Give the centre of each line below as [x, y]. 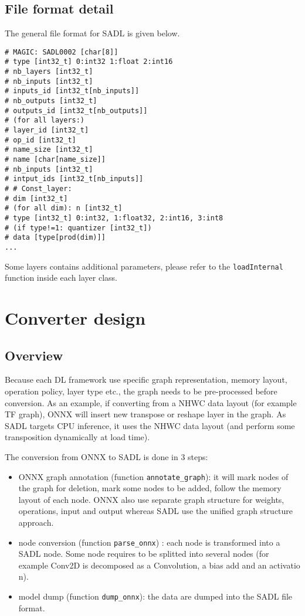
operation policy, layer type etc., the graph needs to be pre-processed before [141, 391]
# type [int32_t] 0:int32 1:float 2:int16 [89, 62]
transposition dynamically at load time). [77, 437]
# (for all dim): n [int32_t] [64, 208]
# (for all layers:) [45, 120]
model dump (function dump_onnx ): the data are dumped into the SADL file [155, 596]
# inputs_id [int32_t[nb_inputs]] [72, 91]
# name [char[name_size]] [55, 160]
